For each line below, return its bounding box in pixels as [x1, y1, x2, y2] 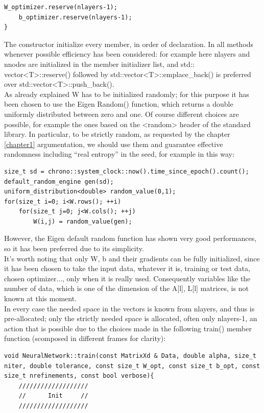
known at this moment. [4, 293, 77, 304]
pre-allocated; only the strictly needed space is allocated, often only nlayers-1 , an [4, 313, 257, 324]
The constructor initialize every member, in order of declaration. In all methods [4, 38, 254, 49]
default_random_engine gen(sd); [4, 178, 114, 185]
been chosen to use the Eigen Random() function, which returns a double [4, 99, 233, 109]
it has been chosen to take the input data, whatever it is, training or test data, [4, 263, 250, 274]
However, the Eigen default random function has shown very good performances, [4, 233, 257, 244]
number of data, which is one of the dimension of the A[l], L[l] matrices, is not [4, 283, 249, 294]
